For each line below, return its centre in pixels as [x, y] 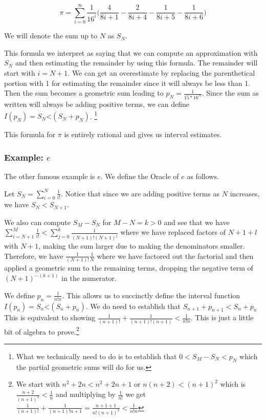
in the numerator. [89, 278]
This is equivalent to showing [50, 317]
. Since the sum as [230, 93]
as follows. [203, 176]
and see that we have [197, 222]
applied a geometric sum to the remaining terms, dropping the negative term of [129, 268]
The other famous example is [50, 176]
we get [136, 394]
